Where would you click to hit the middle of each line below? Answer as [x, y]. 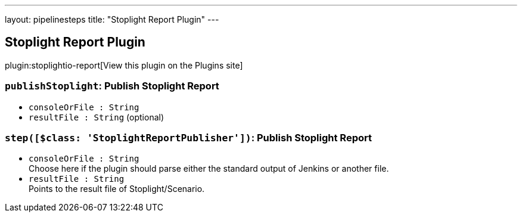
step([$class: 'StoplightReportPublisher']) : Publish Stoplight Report [188, 137]
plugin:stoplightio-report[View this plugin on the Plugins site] [124, 65]
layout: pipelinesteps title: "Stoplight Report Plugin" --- [112, 19]
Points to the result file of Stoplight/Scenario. [117, 189]
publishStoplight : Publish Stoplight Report [112, 86]
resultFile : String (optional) [97, 117]
